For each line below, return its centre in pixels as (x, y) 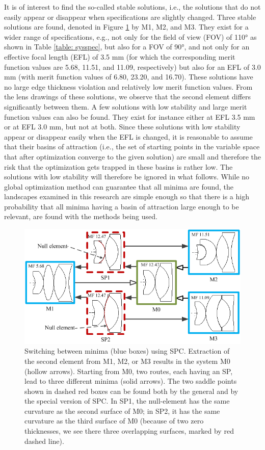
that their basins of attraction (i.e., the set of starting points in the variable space (132, 147)
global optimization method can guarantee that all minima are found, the (119, 186)
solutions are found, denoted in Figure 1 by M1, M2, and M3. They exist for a (126, 27)
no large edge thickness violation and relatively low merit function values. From (128, 86)
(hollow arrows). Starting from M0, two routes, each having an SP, (129, 371)
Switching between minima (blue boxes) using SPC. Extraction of (127, 351)
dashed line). (44, 441)
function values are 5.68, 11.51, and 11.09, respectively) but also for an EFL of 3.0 (132, 67)
